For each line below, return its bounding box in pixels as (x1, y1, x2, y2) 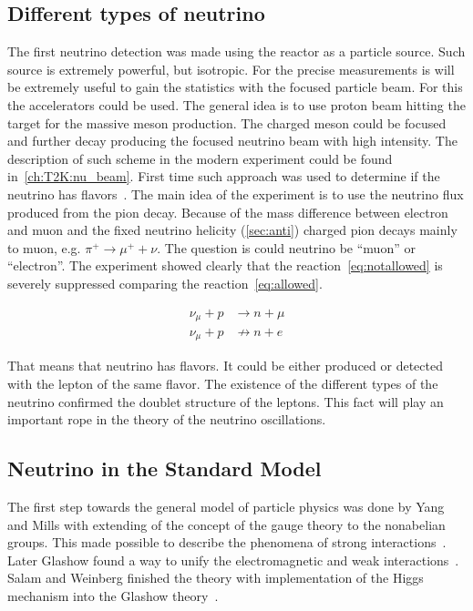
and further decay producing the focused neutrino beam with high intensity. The (7, 131, 458, 150)
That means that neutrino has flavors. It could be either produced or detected (7, 356, 443, 375)
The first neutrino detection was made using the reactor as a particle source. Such (7, 42, 466, 61)
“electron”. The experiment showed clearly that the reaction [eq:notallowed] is (7, 256, 443, 275)
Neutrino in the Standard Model (7, 454, 322, 483)
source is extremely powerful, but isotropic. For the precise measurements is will (7, 59, 455, 78)
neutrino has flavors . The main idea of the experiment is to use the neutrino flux (7, 184, 464, 203)
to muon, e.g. (7, 238, 81, 257)
